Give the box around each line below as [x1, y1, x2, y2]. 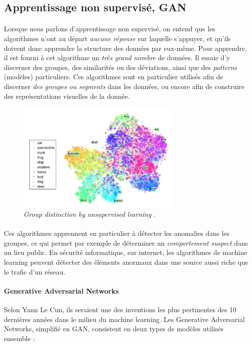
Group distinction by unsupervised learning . [23, 209, 156, 219]
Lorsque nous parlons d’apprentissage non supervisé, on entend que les [4, 23, 215, 34]
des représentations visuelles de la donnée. [4, 91, 130, 101]
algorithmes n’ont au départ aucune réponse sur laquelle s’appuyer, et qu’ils [4, 33, 231, 43]
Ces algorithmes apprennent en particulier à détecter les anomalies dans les [4, 228, 229, 238]
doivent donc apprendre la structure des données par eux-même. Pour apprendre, [4, 43, 247, 53]
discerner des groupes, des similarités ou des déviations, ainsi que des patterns [4, 62, 237, 72]
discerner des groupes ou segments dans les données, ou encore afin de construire [4, 81, 245, 91]
